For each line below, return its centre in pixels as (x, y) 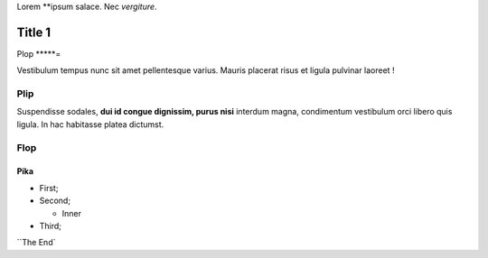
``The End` (36, 243)
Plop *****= (39, 53)
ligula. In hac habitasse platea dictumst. (90, 124)
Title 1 (34, 32)
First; (49, 188)
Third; (51, 226)
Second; (55, 201)
